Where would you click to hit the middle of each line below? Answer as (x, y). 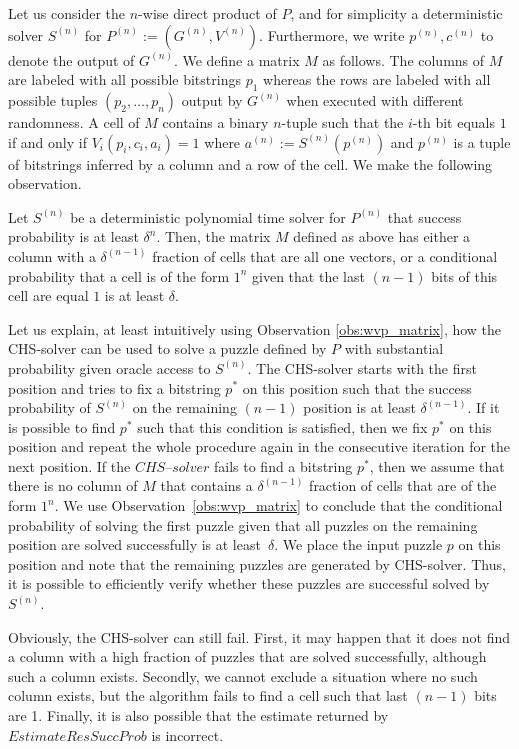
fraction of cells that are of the (403, 485)
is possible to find (62, 426)
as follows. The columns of (403, 59)
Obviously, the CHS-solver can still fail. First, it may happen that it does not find (259, 636)
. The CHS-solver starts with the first (362, 367)
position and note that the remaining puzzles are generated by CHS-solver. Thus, (257, 563)
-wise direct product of (207, 13)
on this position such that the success (357, 387)
